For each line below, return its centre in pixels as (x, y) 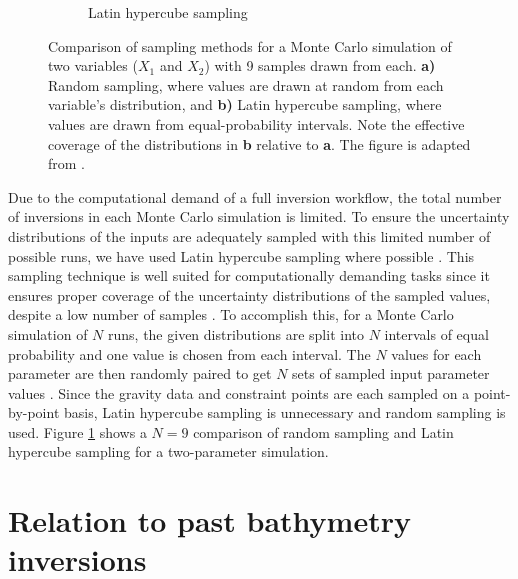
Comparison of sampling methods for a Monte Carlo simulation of (250, 45)
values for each (436, 353)
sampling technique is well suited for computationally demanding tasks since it (249, 275)
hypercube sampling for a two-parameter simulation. (168, 451)
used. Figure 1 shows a (77, 431)
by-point (34, 412)
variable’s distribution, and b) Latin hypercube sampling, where (245, 104)
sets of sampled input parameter (391, 373)
